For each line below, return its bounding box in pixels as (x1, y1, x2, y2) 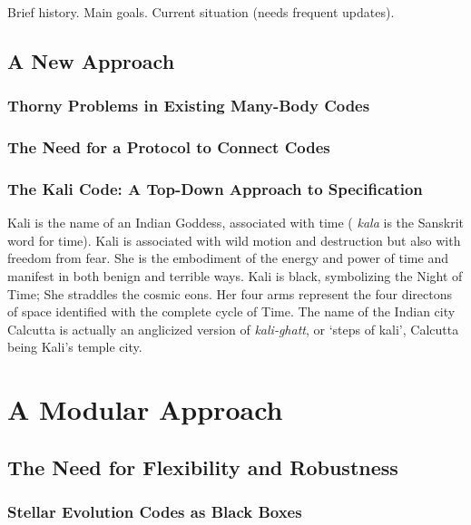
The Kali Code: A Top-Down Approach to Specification (7, 177, 423, 199)
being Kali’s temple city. (7, 337, 142, 356)
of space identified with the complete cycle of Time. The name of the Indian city (7, 302, 456, 321)
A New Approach (7, 46, 175, 74)
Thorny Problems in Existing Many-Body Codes (7, 94, 370, 117)
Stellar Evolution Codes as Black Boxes (7, 501, 302, 523)
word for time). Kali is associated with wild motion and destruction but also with (7, 230, 461, 249)
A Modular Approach (7, 391, 283, 428)
